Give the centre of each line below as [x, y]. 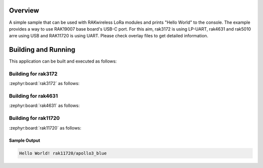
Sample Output [25, 140]
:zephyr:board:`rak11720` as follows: [45, 128]
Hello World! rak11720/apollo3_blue [63, 153]
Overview [24, 10]
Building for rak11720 [35, 118]
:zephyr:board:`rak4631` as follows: [44, 106]
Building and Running [42, 50]
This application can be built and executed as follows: [63, 61]
